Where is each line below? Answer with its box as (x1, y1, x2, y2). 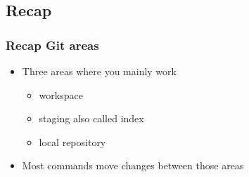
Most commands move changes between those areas (22, 158, 244, 173)
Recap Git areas (6, 36, 99, 53)
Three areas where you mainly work (22, 64, 177, 78)
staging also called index (39, 111, 144, 126)
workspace (39, 87, 83, 102)
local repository (39, 134, 106, 149)
